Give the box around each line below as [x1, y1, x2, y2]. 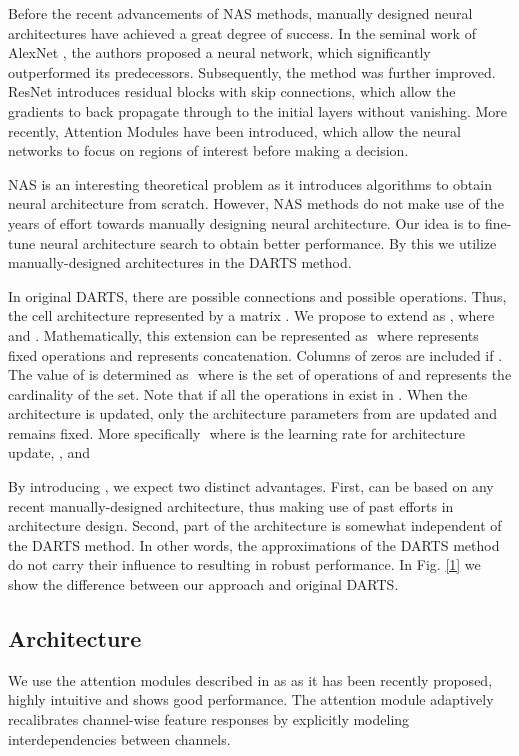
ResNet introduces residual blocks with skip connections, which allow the [8, 81, 456, 102]
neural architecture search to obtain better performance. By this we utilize [39, 232, 497, 253]
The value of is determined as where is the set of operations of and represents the [8, 364, 512, 385]
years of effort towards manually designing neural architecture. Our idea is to [8, 212, 481, 233]
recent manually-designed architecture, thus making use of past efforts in [8, 495, 454, 516]
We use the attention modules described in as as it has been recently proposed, [8, 669, 493, 690]
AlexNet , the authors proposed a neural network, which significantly [8, 42, 431, 63]
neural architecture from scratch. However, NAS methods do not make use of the [8, 193, 504, 214]
